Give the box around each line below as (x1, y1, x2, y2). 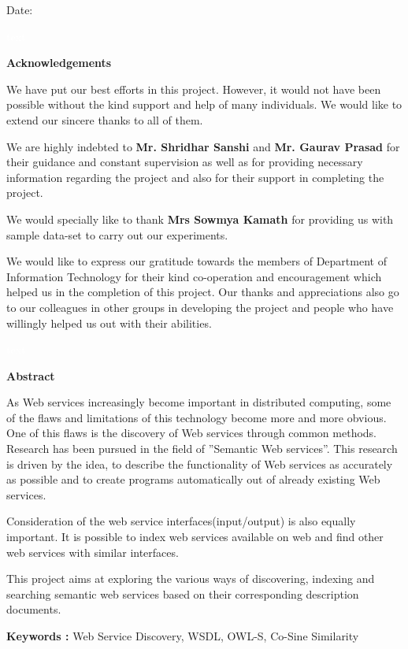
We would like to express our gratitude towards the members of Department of (6, 253, 387, 269)
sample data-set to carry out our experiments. (6, 226, 228, 243)
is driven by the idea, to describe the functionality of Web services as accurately (6, 455, 393, 472)
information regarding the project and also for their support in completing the (6, 169, 384, 185)
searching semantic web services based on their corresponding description (6, 585, 359, 602)
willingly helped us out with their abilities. (6, 314, 212, 331)
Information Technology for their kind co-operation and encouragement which (6, 268, 382, 284)
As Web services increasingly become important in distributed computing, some (6, 394, 391, 410)
